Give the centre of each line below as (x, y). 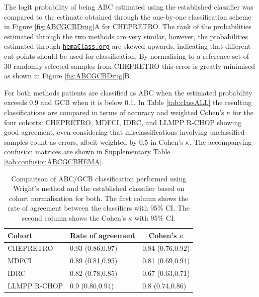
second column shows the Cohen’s (74, 217)
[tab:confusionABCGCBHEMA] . (54, 161)
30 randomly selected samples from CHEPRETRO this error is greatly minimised (130, 66)
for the (243, 112)
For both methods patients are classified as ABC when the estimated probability (128, 92)
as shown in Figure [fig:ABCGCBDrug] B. (68, 76)
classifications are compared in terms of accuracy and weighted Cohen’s (114, 112)
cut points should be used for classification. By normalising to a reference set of (126, 56)
